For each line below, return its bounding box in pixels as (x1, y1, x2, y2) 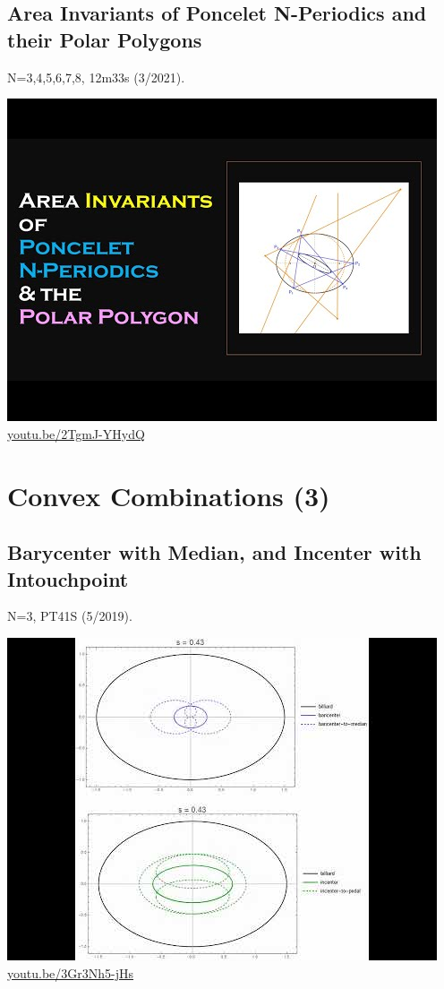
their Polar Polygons (7, 25, 202, 53)
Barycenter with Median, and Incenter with (7, 538, 422, 566)
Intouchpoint (7, 564, 129, 592)
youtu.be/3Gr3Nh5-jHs (7, 963, 134, 982)
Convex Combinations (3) (7, 477, 330, 513)
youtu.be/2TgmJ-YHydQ (7, 424, 145, 443)
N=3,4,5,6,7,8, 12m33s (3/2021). (7, 67, 185, 86)
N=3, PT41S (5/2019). (7, 606, 132, 625)
